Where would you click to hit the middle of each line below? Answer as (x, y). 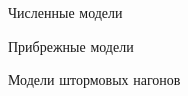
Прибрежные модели (71, 45)
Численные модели (65, 12)
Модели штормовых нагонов (94, 79)
